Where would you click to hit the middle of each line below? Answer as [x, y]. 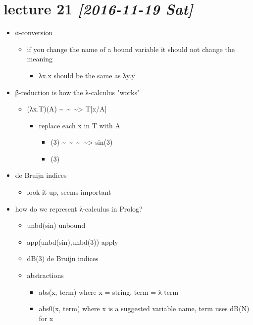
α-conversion [34, 32]
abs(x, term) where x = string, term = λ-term [109, 292]
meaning [40, 59]
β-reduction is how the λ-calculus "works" [77, 92]
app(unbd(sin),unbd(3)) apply [73, 242]
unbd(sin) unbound [56, 225]
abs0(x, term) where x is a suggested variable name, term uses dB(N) [144, 308]
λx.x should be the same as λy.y [87, 75]
